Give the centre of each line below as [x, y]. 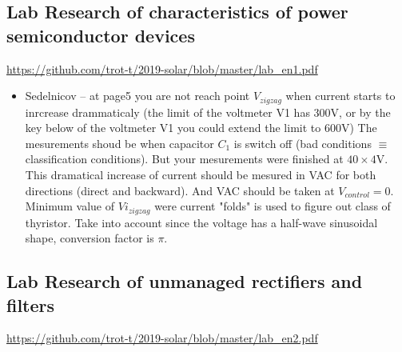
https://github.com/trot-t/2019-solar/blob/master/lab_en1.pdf [162, 68]
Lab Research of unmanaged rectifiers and [185, 281]
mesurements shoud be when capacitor [119, 143]
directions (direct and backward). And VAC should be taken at [180, 190]
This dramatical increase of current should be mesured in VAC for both [201, 175]
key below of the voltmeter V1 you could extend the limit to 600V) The [201, 128]
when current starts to [340, 96]
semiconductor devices [101, 35]
